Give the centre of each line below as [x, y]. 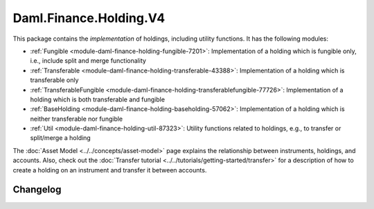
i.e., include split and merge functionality [88, 61]
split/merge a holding [61, 138]
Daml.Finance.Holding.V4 [89, 18]
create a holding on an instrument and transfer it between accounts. [110, 170]
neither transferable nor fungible [77, 119]
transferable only [54, 80]
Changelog [37, 190]
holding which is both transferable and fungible [98, 99]
